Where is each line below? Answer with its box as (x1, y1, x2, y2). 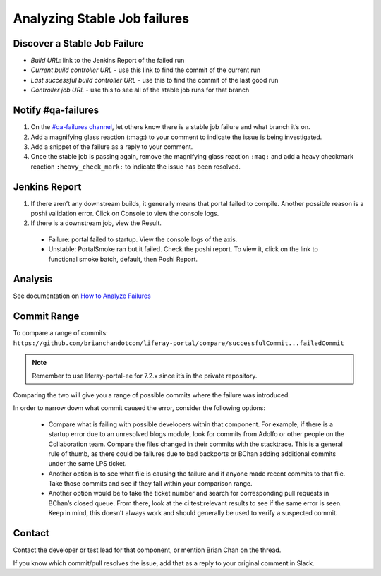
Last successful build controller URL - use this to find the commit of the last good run (30, 76, 279, 84)
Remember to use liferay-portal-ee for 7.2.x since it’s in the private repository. (32, 371, 258, 380)
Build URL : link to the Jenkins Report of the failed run (30, 56, 185, 65)
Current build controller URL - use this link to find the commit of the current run (30, 66, 261, 74)
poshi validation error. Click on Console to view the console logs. (30, 209, 219, 217)
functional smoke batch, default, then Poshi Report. (48, 255, 198, 263)
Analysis (13, 273, 53, 285)
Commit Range (13, 311, 80, 323)
